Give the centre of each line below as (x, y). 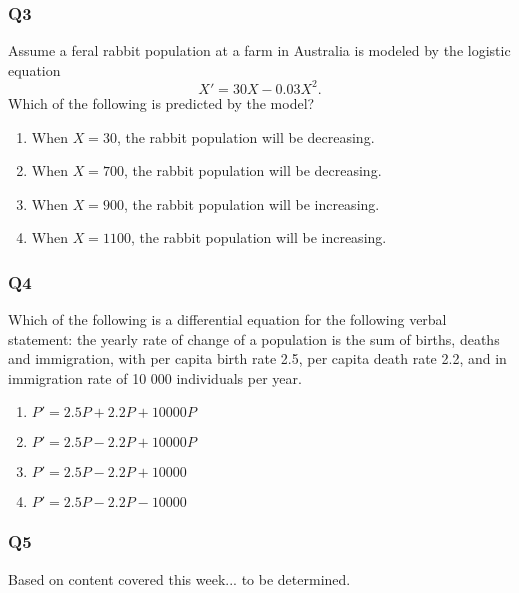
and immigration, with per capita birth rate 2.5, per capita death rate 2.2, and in (257, 358)
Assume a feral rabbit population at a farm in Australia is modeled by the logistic (259, 50)
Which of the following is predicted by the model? (161, 102)
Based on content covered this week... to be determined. (179, 578)
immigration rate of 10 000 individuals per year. (155, 377)
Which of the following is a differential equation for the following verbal (227, 319)
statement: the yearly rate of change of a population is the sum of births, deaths (254, 338)
